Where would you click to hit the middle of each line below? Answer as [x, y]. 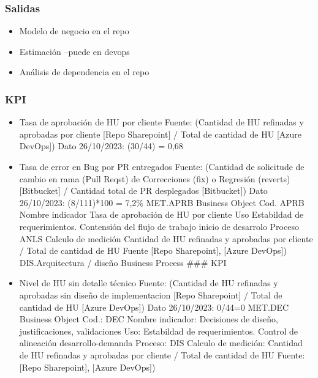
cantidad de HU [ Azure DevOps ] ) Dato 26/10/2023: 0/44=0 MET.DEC [154, 307]
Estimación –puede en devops [74, 51]
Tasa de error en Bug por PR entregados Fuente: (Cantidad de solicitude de [162, 166]
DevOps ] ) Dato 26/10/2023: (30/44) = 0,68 [101, 146]
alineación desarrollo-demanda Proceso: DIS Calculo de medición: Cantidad [161, 343]
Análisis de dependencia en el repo [84, 72]
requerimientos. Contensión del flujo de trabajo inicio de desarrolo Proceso [159, 226]
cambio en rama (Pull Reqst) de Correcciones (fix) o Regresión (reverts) [155, 178]
